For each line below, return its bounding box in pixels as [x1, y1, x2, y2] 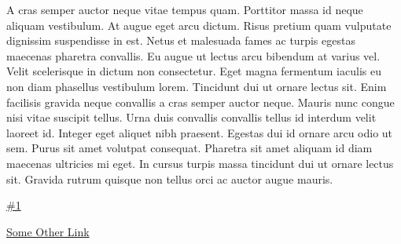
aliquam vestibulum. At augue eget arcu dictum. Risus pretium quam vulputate [6, 16, 392, 33]
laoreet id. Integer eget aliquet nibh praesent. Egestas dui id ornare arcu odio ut [6, 124, 393, 140]
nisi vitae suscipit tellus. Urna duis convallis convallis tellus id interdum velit [6, 109, 377, 126]
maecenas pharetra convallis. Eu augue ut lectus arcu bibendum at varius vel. [6, 47, 381, 64]
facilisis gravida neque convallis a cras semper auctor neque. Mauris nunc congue [6, 93, 395, 110]
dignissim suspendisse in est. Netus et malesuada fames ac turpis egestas [6, 32, 355, 49]
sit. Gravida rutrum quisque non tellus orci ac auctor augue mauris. [6, 170, 333, 187]
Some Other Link [6, 223, 90, 239]
